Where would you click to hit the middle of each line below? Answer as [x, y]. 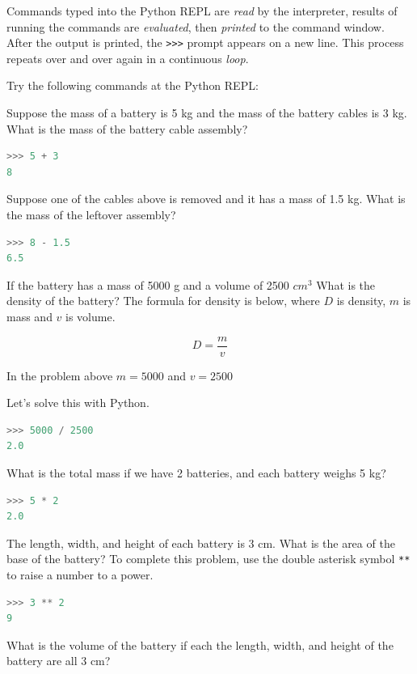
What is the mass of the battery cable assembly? [127, 128]
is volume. [91, 316]
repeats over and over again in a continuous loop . [128, 58]
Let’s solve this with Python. [78, 403]
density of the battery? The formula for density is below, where [163, 301]
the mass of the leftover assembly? [91, 214]
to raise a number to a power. [80, 575]
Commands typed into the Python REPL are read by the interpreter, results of [202, 11]
